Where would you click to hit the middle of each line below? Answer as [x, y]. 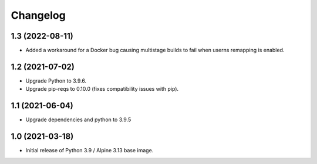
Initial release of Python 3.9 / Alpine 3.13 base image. [90, 151]
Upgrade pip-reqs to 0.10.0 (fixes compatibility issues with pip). [102, 89]
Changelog [38, 15]
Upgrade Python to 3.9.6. [56, 81]
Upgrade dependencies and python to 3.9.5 [78, 119]
